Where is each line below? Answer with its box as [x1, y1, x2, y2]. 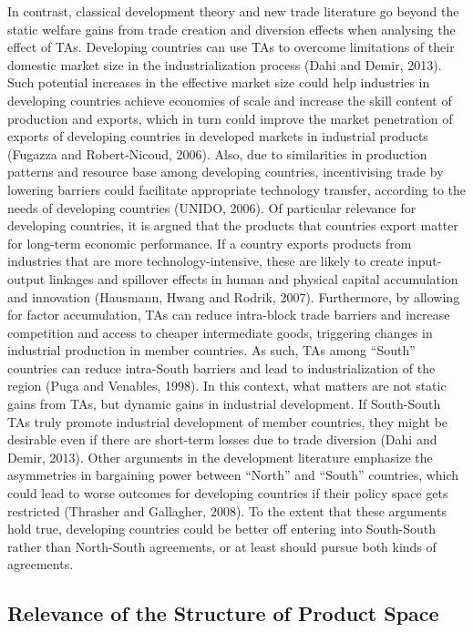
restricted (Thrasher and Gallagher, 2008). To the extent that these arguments [7, 501, 447, 520]
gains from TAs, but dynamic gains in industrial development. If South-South [7, 394, 441, 413]
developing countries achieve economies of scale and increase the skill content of [7, 90, 452, 109]
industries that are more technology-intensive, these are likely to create [7, 251, 404, 270]
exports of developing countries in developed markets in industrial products [7, 127, 428, 146]
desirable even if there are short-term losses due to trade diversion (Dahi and [7, 430, 437, 449]
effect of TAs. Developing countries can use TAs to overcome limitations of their [7, 37, 455, 56]
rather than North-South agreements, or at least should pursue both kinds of [7, 536, 437, 556]
